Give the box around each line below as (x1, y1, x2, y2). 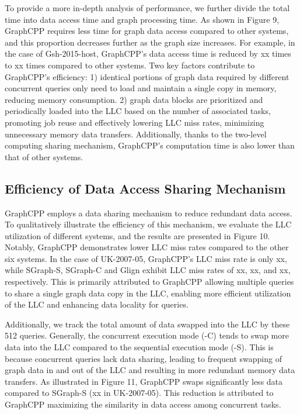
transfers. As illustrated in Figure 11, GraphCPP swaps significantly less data (5, 375, 283, 387)
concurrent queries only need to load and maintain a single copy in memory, (5, 82, 277, 94)
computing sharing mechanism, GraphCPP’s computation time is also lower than (5, 139, 295, 151)
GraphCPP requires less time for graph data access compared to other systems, (5, 25, 289, 37)
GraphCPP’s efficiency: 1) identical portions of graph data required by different (5, 70, 289, 82)
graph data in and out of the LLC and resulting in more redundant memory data (5, 364, 295, 376)
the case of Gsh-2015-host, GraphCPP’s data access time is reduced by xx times (5, 47, 291, 60)
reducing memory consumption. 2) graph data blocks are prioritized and (5, 93, 263, 105)
